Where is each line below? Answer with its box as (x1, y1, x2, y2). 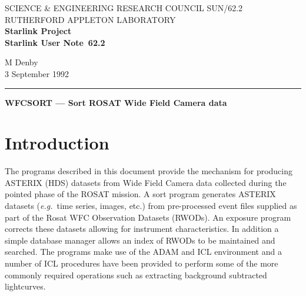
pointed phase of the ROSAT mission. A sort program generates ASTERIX (5, 188, 276, 200)
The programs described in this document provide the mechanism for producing (5, 165, 293, 177)
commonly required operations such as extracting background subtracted (5, 268, 267, 281)
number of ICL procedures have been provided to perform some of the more (5, 257, 278, 270)
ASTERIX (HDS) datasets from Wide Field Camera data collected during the (5, 176, 287, 188)
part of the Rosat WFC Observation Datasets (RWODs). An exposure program (5, 211, 291, 223)
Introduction (5, 131, 109, 155)
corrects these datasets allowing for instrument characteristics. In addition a (5, 222, 279, 235)
